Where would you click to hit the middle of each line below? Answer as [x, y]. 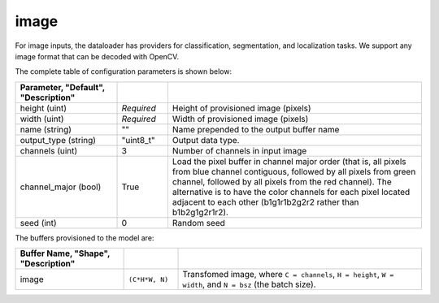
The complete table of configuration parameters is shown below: [123, 71]
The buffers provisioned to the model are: [85, 238]
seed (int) [38, 223]
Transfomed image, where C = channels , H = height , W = [288, 275]
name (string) [46, 129]
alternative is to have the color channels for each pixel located [291, 192]
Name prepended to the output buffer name [256, 129]
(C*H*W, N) [149, 279]
